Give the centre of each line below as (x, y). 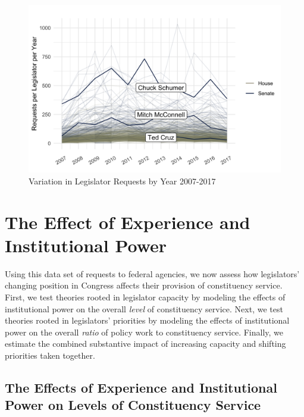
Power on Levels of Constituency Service (133, 405)
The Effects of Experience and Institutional (141, 388)
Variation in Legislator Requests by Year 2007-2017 (122, 181)
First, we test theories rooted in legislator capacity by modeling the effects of (145, 297)
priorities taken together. (50, 355)
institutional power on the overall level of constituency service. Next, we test (144, 308)
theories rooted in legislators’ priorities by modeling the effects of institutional (147, 320)
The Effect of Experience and (128, 222)
